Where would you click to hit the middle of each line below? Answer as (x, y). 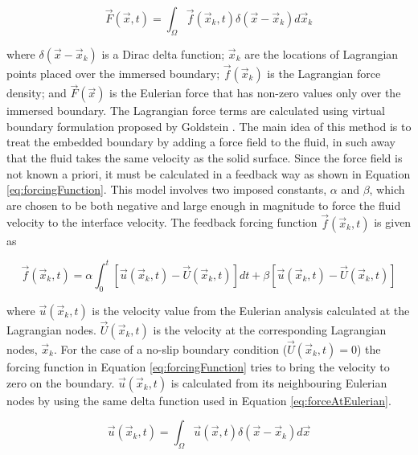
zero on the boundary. (61, 382)
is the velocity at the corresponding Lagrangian (270, 329)
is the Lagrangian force (324, 74)
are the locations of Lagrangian (322, 53)
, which (387, 189)
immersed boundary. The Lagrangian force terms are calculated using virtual (196, 111)
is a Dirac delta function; (163, 53)
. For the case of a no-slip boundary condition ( (170, 348)
